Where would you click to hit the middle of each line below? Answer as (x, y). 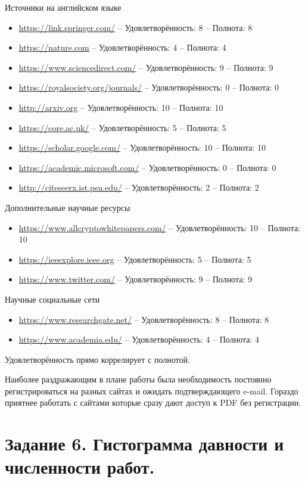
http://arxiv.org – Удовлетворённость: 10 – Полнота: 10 (121, 107)
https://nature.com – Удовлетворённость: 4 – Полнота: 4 (122, 47)
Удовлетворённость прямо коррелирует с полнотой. (97, 359)
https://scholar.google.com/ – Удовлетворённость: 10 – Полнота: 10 (142, 147)
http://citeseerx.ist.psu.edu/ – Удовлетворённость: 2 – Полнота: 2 (139, 187)
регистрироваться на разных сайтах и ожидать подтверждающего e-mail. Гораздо (152, 391)
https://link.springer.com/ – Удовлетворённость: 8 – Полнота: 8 (136, 27)
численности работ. (80, 467)
